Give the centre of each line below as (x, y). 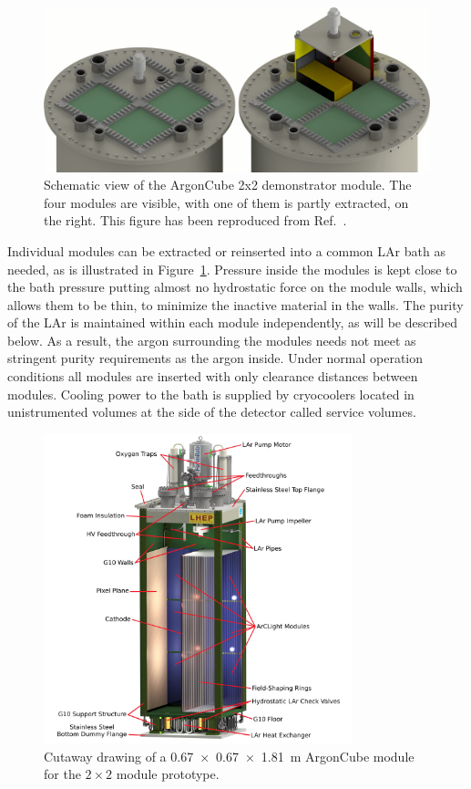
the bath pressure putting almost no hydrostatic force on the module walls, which (235, 287)
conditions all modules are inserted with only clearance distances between (213, 376)
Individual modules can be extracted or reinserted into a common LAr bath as (226, 250)
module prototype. (168, 774)
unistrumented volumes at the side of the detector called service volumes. (212, 412)
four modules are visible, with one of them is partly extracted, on (226, 202)
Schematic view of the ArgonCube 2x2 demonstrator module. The (228, 185)
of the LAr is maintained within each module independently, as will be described (233, 322)
